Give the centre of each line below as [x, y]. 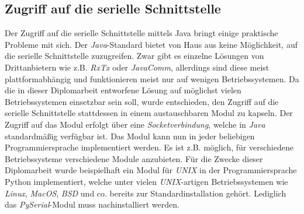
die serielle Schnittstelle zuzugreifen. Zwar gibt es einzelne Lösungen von [134, 56]
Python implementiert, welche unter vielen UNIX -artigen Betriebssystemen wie [146, 181]
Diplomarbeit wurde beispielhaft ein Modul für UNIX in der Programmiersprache [151, 170]
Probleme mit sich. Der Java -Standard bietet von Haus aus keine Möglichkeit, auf [151, 44]
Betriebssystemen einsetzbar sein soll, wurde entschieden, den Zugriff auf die [142, 101]
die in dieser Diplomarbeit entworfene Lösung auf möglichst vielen [123, 90]
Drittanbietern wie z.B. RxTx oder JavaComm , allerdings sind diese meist [137, 67]
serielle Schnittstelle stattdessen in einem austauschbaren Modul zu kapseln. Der [149, 113]
